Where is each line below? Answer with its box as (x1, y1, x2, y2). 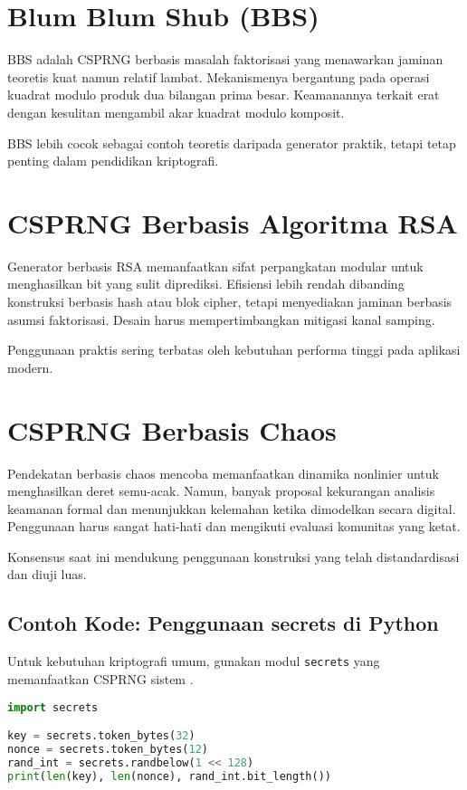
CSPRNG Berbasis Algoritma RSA (7, 204, 458, 241)
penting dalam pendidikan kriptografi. (7, 151, 219, 170)
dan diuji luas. (7, 565, 87, 584)
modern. (7, 357, 53, 376)
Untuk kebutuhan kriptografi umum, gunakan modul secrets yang (7, 652, 380, 671)
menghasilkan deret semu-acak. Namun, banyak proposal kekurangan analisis (7, 481, 435, 500)
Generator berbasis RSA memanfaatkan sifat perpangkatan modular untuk (7, 256, 424, 275)
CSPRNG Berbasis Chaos (7, 411, 337, 448)
